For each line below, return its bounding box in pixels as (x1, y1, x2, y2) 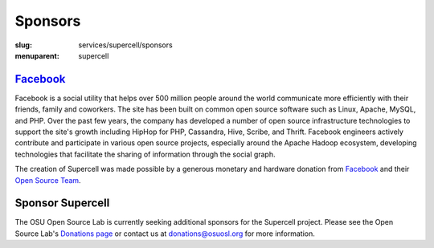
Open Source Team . (14, 175, 81, 185)
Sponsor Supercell (14, 197, 110, 210)
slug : (14, 40, 32, 50)
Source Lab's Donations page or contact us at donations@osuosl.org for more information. (14, 229, 315, 238)
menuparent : (14, 51, 59, 60)
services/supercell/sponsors (78, 40, 173, 50)
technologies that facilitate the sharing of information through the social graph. (14, 149, 276, 159)
